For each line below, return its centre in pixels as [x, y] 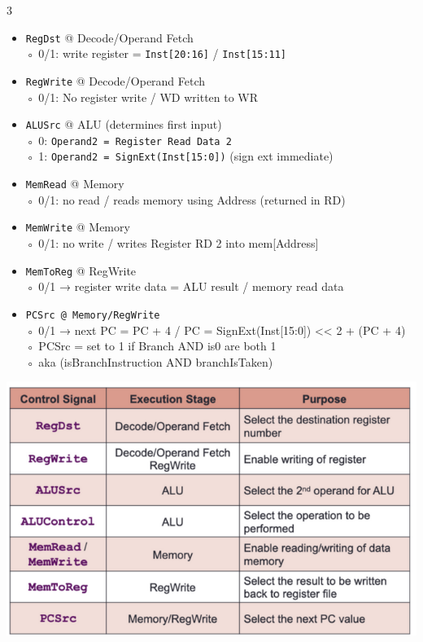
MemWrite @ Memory [78, 227]
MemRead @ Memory [75, 184]
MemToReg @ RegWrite [81, 270]
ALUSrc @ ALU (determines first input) [124, 124]
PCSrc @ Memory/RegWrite [93, 315]
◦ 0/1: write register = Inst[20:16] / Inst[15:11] [156, 53]
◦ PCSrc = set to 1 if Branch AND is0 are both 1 [151, 346]
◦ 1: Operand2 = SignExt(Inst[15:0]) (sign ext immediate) [179, 156]
